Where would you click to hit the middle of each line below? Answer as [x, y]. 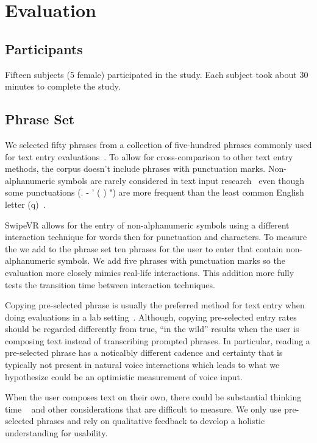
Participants [44, 48]
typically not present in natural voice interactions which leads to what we [142, 365]
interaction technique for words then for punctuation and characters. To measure [156, 237]
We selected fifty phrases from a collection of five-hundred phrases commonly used [158, 144]
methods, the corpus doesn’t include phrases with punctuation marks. [135, 168]
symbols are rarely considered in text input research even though [181, 180]
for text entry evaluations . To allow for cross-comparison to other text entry [149, 156]
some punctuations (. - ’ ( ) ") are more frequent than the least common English [155, 192]
